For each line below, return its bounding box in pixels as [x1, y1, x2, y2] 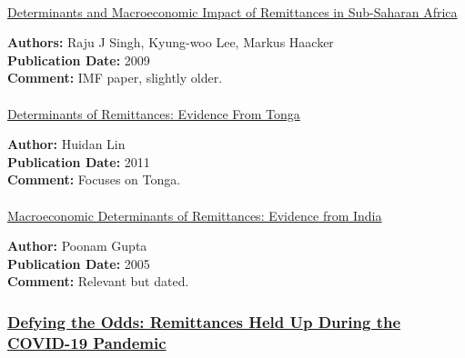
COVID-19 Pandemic [7, 331, 167, 353]
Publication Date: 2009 [7, 50, 150, 69]
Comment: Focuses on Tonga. [7, 170, 181, 189]
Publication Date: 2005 [7, 254, 150, 273]
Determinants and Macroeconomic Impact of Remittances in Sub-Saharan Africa [7, 2, 458, 21]
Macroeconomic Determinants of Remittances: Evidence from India [7, 205, 382, 224]
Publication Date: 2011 [7, 152, 150, 171]
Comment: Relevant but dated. [7, 272, 189, 291]
